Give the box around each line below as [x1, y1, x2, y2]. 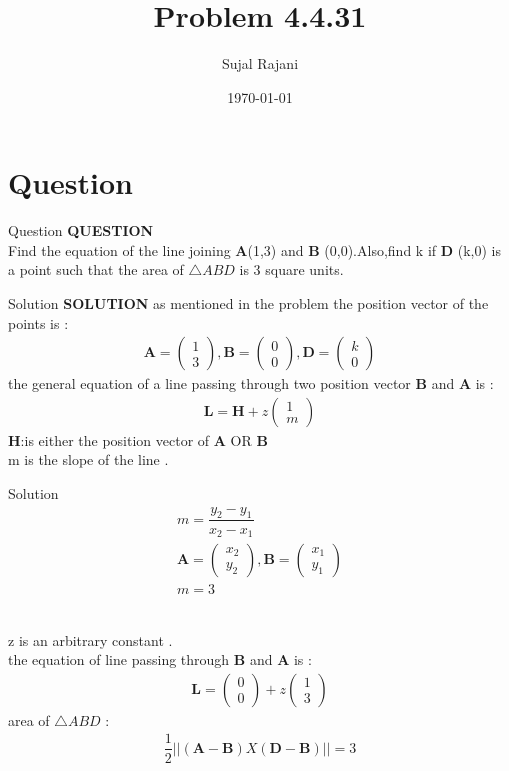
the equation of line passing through [8, 649, 230, 670]
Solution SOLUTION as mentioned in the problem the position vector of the [8, 293, 489, 314]
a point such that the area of [8, 259, 184, 280]
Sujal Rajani [221, 53, 299, 74]
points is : [8, 312, 69, 333]
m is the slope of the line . [8, 449, 169, 470]
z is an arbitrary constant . [8, 629, 173, 650]
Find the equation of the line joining [8, 239, 231, 260]
